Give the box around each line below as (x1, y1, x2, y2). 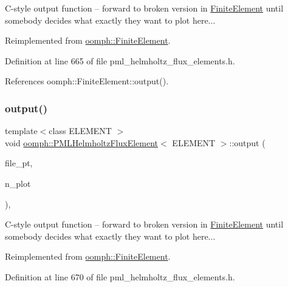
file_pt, (5, 157, 33, 169)
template (5, 124, 38, 137)
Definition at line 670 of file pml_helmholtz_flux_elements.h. (5, 270, 235, 283)
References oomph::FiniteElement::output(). (5, 75, 169, 87)
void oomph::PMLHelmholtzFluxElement (5, 136, 159, 149)
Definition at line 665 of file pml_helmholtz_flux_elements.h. (5, 54, 235, 67)
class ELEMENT (49, 124, 112, 137)
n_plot (5, 177, 31, 189)
